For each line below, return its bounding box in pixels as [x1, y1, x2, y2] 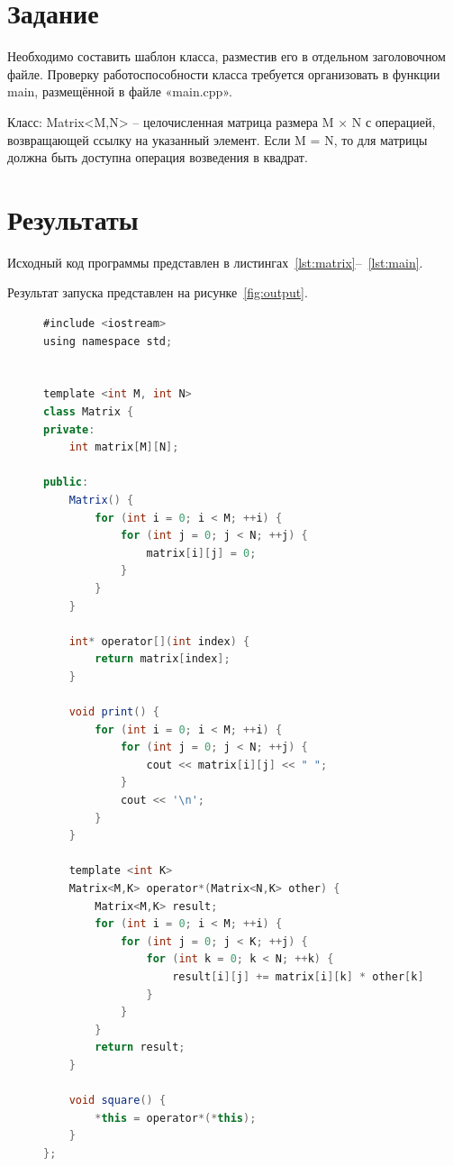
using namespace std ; [43, 334, 173, 348]
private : [43, 423, 95, 436]
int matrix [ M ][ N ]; [68, 441, 179, 454]
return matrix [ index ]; [95, 652, 231, 666]
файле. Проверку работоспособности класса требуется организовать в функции [7, 64, 440, 83]
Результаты [7, 200, 139, 237]
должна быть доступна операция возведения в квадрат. [7, 148, 308, 167]
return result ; [95, 1041, 186, 1054]
